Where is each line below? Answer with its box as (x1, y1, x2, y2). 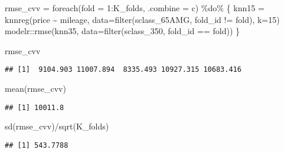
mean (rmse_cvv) (5, 82, 66, 95)
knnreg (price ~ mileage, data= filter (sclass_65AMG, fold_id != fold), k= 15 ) (5, 13, 280, 25)
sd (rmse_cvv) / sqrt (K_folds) (5, 120, 109, 132)
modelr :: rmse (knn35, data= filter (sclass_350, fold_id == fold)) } (5, 25, 240, 37)
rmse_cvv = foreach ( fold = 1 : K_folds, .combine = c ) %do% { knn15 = (5, 2, 265, 14)
